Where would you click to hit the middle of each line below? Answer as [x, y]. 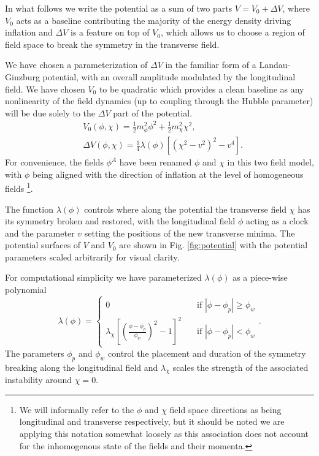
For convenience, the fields [54, 162]
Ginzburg [22, 76]
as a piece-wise [260, 277]
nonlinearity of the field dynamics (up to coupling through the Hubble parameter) [159, 101]
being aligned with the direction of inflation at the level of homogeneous [168, 174]
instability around [39, 380]
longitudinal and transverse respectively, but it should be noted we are [152, 421]
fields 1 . [19, 187]
